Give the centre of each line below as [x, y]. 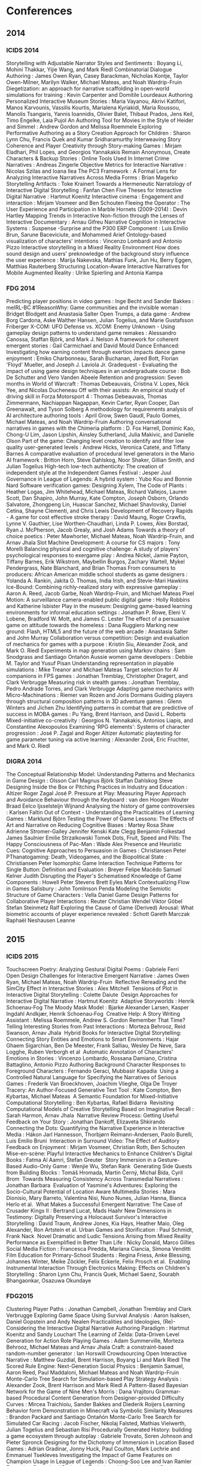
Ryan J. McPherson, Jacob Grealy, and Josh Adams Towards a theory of [96, 530]
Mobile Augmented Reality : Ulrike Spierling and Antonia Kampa [85, 273]
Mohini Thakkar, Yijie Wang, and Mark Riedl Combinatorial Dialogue [89, 69]
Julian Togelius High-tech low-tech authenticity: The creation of [85, 466]
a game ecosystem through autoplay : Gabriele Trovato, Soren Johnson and [99, 1436]
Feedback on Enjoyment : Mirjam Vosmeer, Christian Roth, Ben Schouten [96, 1147]
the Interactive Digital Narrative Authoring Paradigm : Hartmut [114, 1328]
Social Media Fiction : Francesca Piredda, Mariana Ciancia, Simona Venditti [99, 1249]
